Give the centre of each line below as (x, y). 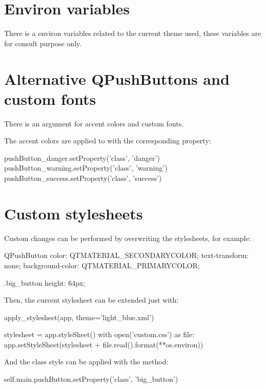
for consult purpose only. (43, 43)
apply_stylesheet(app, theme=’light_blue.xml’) (79, 317)
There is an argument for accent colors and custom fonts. (94, 123)
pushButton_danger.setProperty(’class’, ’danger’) (82, 158)
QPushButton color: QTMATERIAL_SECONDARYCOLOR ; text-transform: (127, 255)
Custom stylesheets (74, 213)
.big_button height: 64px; (45, 282)
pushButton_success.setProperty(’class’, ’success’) (83, 178)
